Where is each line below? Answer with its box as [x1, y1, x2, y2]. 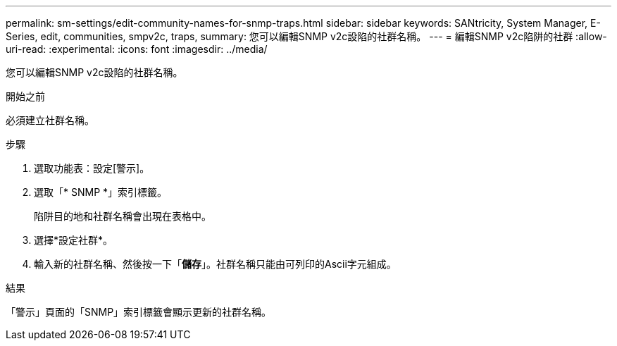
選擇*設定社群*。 [34, 234, 113, 246]
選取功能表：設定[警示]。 [34, 162, 150, 174]
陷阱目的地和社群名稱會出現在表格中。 [34, 210, 211, 222]
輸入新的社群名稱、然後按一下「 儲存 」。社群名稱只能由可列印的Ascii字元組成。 [34, 258, 397, 270]
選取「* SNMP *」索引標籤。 [34, 186, 168, 198]
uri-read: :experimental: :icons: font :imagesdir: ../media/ [6, 43, 268, 55]
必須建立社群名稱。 [6, 114, 94, 126]
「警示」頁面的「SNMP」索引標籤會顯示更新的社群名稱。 [6, 306, 272, 318]
